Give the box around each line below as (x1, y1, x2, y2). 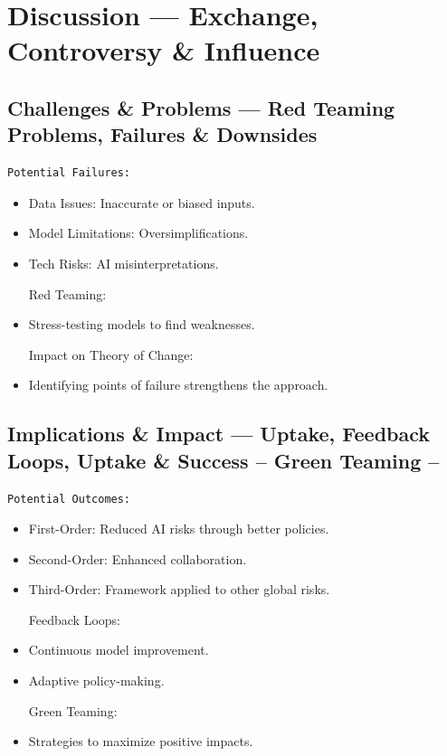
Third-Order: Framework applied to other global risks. (28, 580, 330, 599)
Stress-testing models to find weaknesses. (28, 315, 255, 334)
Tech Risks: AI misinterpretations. (28, 253, 219, 272)
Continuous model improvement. (28, 640, 209, 659)
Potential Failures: (7, 166, 131, 180)
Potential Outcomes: (7, 492, 131, 506)
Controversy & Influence (7, 32, 320, 69)
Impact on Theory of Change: (28, 345, 194, 364)
